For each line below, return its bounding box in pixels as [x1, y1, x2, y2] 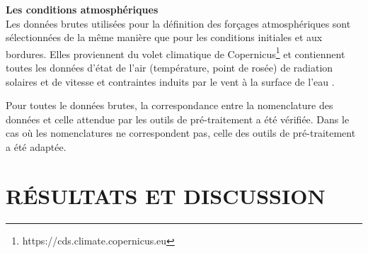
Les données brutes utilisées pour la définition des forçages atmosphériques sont [6, 16, 351, 30]
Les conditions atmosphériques [6, 2, 159, 16]
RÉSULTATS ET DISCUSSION [6, 181, 326, 210]
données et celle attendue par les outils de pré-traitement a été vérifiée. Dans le [6, 111, 350, 126]
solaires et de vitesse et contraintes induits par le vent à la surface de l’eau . [6, 74, 335, 89]
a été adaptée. [6, 140, 67, 154]
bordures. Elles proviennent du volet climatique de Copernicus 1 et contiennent [6, 44, 345, 61]
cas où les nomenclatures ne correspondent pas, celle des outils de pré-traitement [6, 125, 356, 140]
